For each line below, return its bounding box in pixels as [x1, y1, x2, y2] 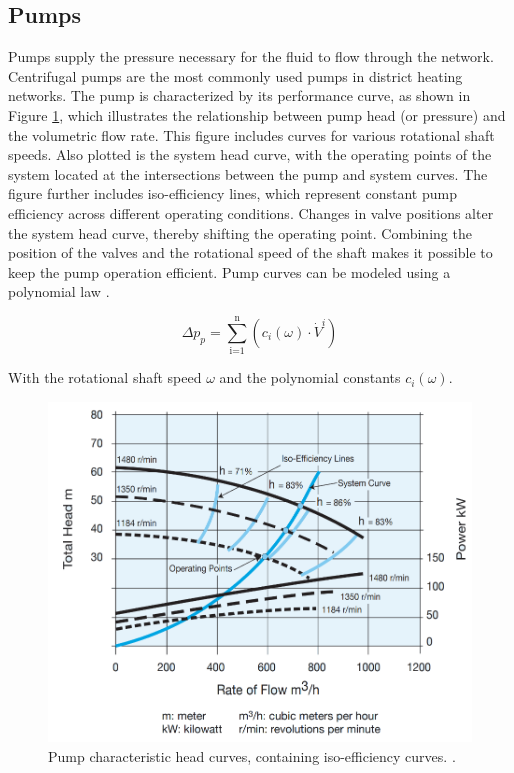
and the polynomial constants [219, 367, 401, 388]
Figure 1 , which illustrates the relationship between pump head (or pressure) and [8, 104, 506, 125]
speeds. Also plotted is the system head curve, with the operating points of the [8, 144, 492, 165]
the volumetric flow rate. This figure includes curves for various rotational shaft [8, 124, 495, 145]
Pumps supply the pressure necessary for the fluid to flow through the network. [8, 46, 494, 67]
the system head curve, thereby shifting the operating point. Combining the [8, 222, 472, 243]
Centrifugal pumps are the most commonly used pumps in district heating [8, 65, 463, 86]
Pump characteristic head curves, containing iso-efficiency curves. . [48, 745, 456, 766]
